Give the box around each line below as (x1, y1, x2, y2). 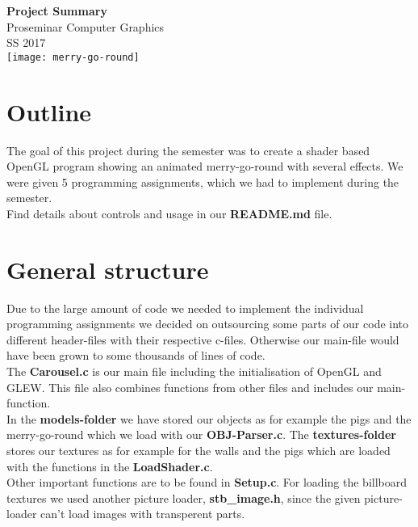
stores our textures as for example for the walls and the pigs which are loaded (6, 442, 391, 458)
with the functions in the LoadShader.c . (6, 457, 213, 474)
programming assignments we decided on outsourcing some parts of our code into (6, 315, 409, 332)
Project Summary (6, 2, 107, 19)
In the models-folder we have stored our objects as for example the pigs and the (6, 410, 412, 427)
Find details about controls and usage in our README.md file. (6, 204, 332, 221)
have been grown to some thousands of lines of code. (6, 347, 265, 364)
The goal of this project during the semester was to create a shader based (6, 141, 370, 158)
